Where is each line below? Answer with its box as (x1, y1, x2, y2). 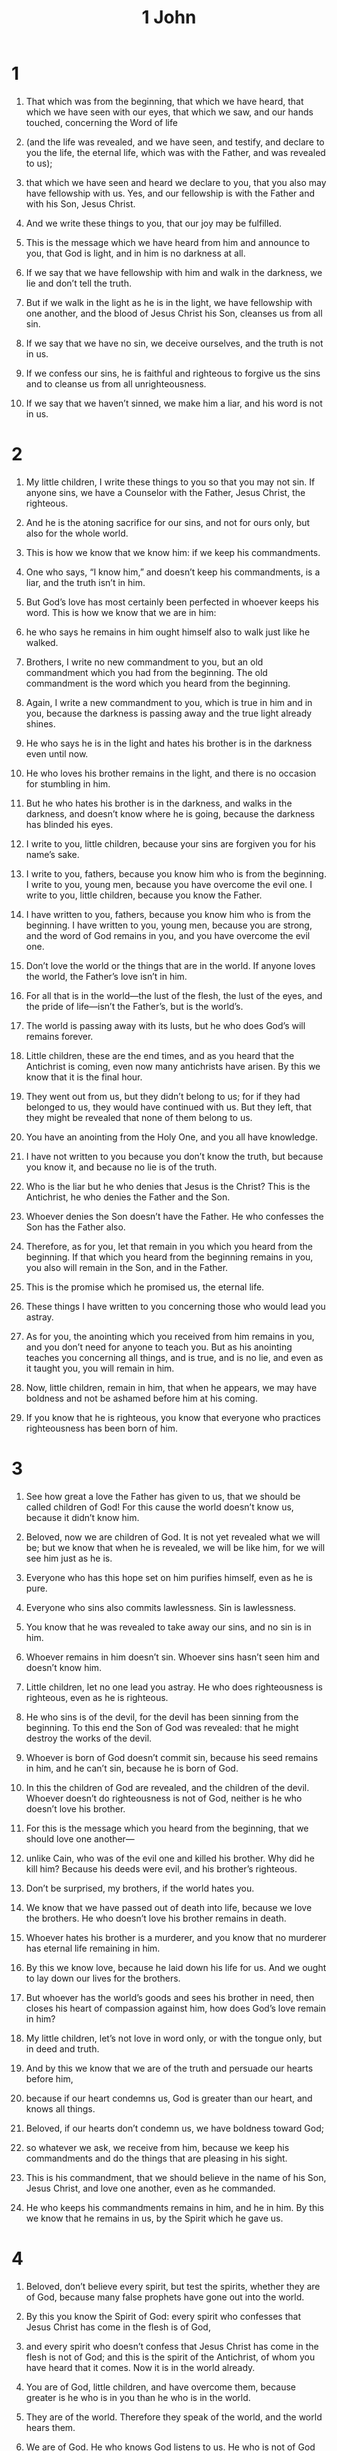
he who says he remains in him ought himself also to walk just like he (25, 626, 311, 638)
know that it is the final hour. (25, 1071, 143, 1083)
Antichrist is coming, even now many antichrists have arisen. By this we (25, 1060, 321, 1072)
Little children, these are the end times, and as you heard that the (25, 1049, 295, 1061)
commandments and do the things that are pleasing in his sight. (25, 2152, 288, 2164)
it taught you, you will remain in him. (25, 1362, 175, 1374)
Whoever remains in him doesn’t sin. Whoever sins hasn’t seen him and (25, 1651, 320, 1663)
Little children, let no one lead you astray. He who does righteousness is (25, 1681, 323, 1693)
